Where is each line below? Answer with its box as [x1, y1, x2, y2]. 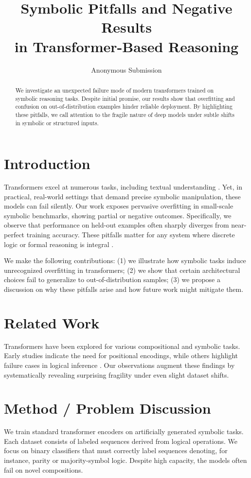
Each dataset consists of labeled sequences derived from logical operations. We [4, 436, 237, 446]
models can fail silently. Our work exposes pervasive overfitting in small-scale [4, 201, 233, 211]
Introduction [4, 153, 90, 173]
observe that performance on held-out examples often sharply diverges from [4, 220, 229, 230]
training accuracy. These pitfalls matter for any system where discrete [26, 229, 235, 240]
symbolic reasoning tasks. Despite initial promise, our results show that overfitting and [15, 94, 235, 102]
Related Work [4, 312, 100, 332]
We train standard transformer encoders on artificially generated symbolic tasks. [4, 426, 244, 437]
